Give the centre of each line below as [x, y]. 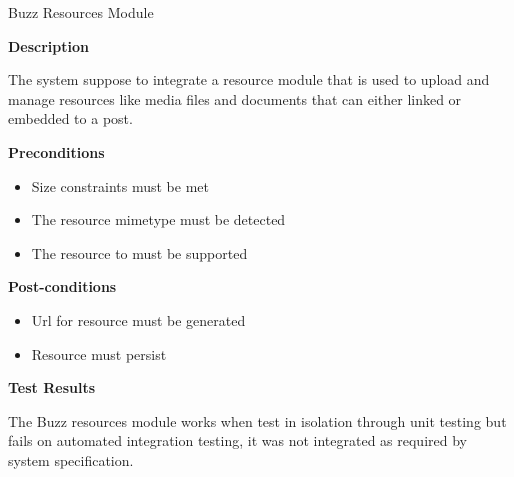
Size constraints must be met [120, 185]
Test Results [52, 387]
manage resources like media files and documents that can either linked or [235, 98]
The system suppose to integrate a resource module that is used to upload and [249, 79]
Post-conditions [62, 286]
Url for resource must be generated [138, 319]
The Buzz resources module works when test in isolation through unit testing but [257, 420]
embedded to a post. [70, 118]
